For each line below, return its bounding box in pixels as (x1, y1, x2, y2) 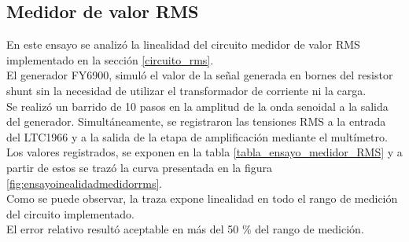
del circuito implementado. (6, 205, 134, 222)
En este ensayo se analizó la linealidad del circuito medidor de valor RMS (6, 36, 360, 53)
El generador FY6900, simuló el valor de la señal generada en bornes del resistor (6, 67, 393, 83)
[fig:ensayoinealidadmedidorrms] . (6, 174, 163, 191)
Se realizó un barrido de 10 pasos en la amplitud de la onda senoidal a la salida (6, 97, 389, 114)
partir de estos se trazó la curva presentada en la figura (6, 159, 273, 175)
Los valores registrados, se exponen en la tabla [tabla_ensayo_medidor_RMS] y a (6, 144, 403, 160)
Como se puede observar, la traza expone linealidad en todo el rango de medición (6, 190, 398, 207)
